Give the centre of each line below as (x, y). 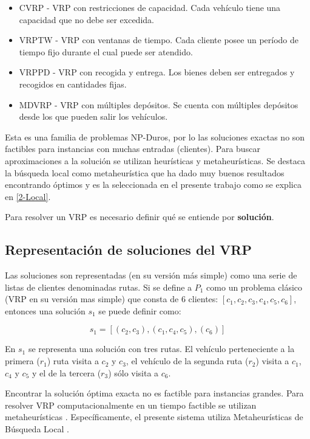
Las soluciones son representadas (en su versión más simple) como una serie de (151, 275)
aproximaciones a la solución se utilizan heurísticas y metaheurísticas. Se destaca (155, 160)
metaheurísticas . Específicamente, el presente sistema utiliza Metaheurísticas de (154, 417)
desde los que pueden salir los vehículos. (93, 116)
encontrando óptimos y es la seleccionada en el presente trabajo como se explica (153, 185)
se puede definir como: (140, 310)
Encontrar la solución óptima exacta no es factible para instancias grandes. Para (154, 393)
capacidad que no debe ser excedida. (86, 19)
